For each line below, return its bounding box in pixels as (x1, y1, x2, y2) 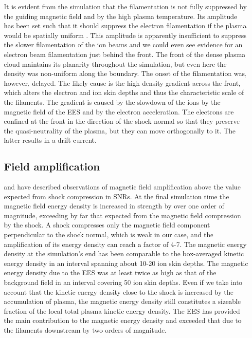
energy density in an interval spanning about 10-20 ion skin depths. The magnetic (4, 258, 248, 268)
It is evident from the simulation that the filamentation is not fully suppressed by (4, 1, 247, 11)
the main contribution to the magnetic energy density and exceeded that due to (4, 315, 242, 325)
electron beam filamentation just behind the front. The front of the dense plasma (4, 49, 246, 59)
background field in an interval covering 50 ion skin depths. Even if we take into (4, 277, 243, 287)
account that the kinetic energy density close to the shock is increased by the (4, 286, 234, 297)
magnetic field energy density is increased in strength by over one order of (4, 201, 224, 211)
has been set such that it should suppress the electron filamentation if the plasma (4, 20, 247, 31)
